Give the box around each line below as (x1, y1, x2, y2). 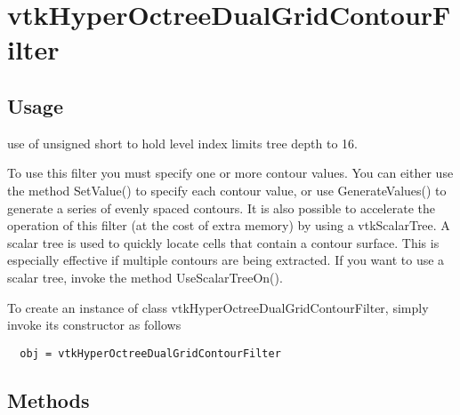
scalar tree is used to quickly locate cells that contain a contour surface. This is (7, 233, 440, 251)
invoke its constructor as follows (7, 315, 182, 334)
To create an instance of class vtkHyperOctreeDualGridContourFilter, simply (7, 298, 429, 316)
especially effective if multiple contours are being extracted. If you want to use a (7, 251, 445, 269)
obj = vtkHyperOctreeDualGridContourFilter (20, 347, 281, 360)
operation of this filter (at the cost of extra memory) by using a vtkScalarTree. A (7, 216, 450, 235)
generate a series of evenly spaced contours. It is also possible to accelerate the (7, 198, 435, 217)
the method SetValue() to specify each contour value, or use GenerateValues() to (7, 180, 447, 199)
